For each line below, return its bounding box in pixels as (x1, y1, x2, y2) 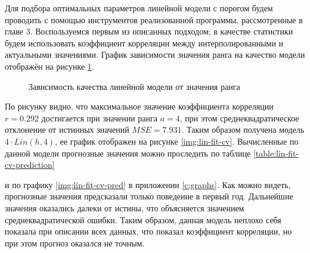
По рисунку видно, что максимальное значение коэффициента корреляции (5, 100, 274, 113)
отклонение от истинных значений (5, 123, 129, 136)
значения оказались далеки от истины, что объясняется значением (5, 201, 244, 214)
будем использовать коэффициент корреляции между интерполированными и (5, 36, 284, 49)
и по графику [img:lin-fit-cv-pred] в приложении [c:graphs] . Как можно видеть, (5, 178, 291, 190)
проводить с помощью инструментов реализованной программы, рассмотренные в (5, 13, 303, 26)
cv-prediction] (5, 158, 55, 171)
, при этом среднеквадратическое (179, 111, 299, 124)
